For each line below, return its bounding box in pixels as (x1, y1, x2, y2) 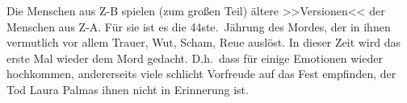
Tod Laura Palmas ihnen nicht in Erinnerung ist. (6, 80, 249, 97)
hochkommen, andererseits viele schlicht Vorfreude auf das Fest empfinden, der (6, 65, 397, 82)
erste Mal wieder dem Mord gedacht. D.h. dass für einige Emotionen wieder (6, 49, 383, 66)
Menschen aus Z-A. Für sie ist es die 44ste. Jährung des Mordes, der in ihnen (6, 18, 391, 35)
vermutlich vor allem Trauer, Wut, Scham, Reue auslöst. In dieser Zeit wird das (6, 34, 401, 51)
